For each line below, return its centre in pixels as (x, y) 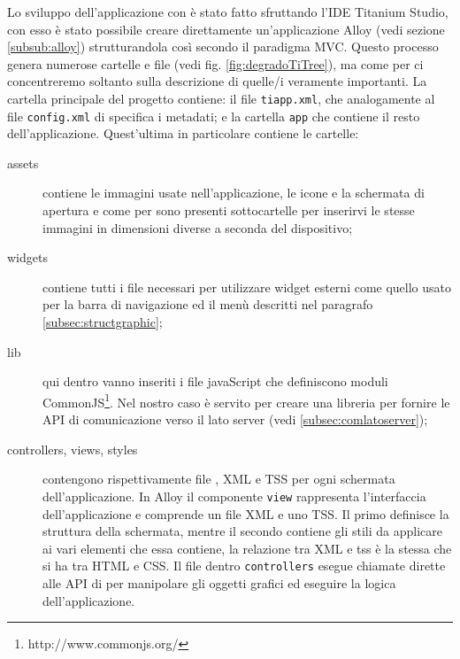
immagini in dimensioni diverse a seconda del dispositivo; (198, 227)
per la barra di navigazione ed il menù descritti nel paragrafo (208, 304)
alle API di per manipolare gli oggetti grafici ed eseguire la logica (219, 582)
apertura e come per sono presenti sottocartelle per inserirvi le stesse (229, 210)
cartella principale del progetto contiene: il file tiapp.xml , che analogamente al (221, 98)
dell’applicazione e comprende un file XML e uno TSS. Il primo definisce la (246, 513)
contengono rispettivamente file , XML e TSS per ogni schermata (219, 479)
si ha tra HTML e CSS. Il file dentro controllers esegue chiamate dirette (244, 566)
